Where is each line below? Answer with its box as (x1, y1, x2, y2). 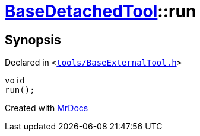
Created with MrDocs (5, 103, 88, 114)
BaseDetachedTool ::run (5, 1, 196, 21)
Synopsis (5, 32, 61, 47)
